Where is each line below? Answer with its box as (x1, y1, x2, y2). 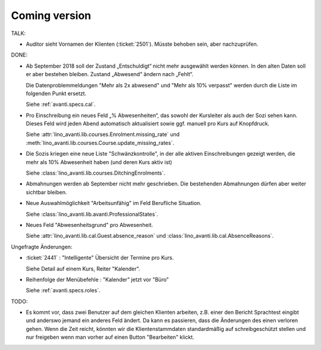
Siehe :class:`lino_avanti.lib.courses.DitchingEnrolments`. (26, 169, 166, 176)
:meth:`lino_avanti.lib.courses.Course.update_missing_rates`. (26, 139, 175, 146)
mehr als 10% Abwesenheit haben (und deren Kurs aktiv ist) (26, 158, 172, 166)
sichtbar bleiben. (26, 188, 67, 196)
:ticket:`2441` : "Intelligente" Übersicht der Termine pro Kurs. (26, 254, 174, 261)
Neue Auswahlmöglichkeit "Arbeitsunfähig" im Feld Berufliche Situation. (26, 200, 202, 207)
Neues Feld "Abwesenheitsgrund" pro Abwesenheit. (26, 221, 153, 228)
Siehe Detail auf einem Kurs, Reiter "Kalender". (26, 265, 140, 272)
